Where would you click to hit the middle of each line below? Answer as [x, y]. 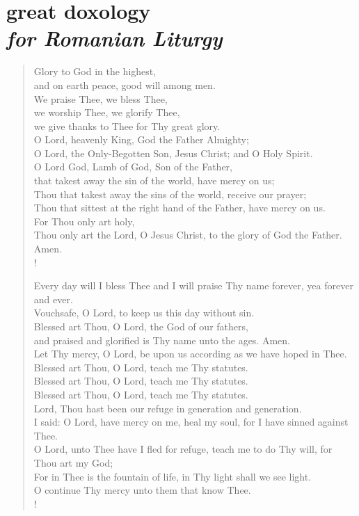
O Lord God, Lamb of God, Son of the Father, [133, 167]
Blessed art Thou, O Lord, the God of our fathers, [141, 326]
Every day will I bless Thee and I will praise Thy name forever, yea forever [193, 285]
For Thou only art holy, [84, 221]
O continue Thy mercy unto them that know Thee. [142, 490]
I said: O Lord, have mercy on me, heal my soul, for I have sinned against [191, 422]
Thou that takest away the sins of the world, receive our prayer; [170, 194]
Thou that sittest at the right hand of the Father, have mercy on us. [179, 208]
